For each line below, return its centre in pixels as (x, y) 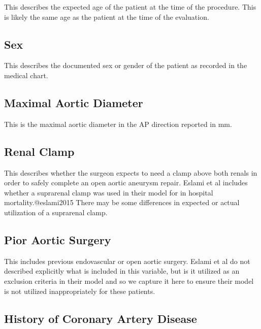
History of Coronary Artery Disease (101, 318)
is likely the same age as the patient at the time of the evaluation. (107, 17)
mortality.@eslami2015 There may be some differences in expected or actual (122, 202)
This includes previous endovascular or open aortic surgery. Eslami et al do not (127, 261)
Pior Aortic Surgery (58, 239)
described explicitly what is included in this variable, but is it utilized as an (122, 271)
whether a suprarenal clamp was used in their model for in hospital (109, 192)
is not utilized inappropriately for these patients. (80, 291)
